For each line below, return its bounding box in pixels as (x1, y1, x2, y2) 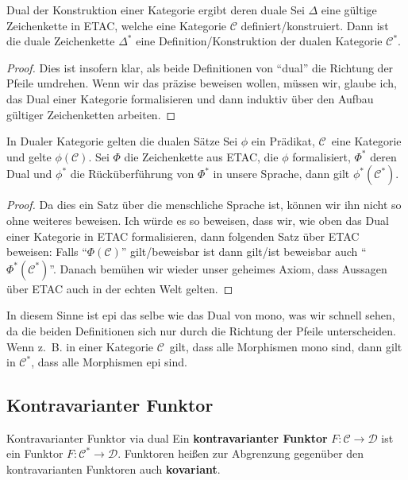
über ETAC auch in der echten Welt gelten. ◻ (6, 280, 233, 296)
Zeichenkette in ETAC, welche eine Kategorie (6, 17, 227, 33)
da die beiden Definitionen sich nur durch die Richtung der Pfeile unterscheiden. (6, 322, 396, 339)
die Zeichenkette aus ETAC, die (124, 148, 279, 165)
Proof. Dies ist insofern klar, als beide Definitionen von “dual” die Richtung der (6, 59, 394, 75)
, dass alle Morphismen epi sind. (31, 354, 187, 370)
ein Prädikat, (251, 133, 315, 149)
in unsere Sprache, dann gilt (213, 165, 350, 182)
